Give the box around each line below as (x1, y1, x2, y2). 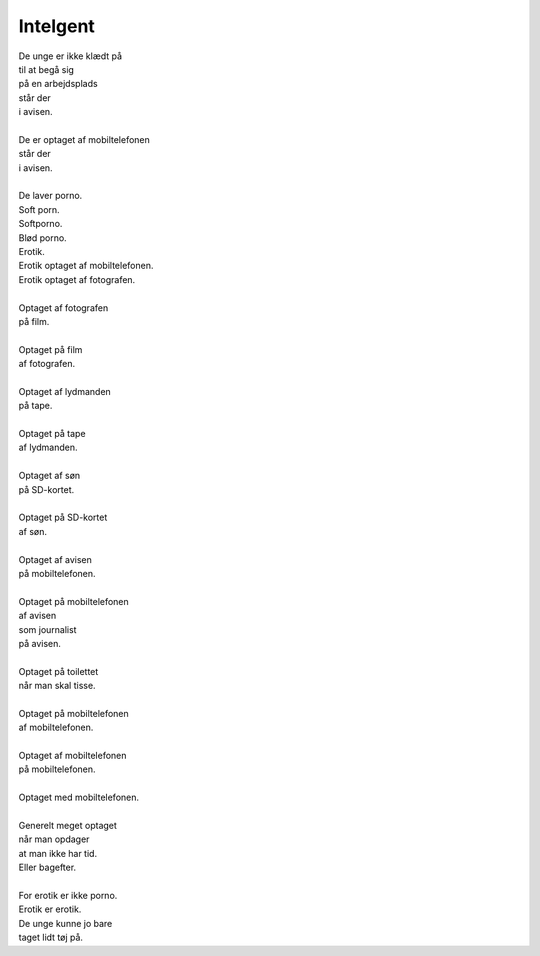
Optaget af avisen (18, 553, 92, 565)
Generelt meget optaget (18, 820, 117, 832)
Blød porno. (18, 231, 67, 244)
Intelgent (18, 15, 95, 37)
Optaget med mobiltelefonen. (18, 791, 140, 804)
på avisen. (18, 637, 62, 649)
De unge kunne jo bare (18, 917, 113, 929)
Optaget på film (18, 343, 83, 355)
